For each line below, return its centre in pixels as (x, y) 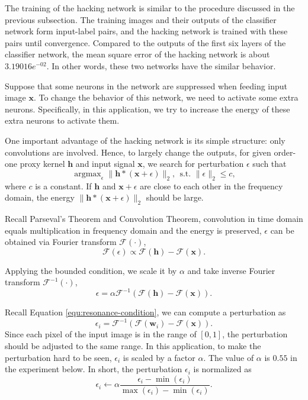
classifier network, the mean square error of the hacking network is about (137, 54)
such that (269, 164)
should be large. (175, 197)
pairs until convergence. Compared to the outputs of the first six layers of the (145, 42)
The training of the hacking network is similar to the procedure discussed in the (150, 8)
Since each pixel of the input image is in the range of (101, 334)
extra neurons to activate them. (62, 120)
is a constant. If (63, 186)
